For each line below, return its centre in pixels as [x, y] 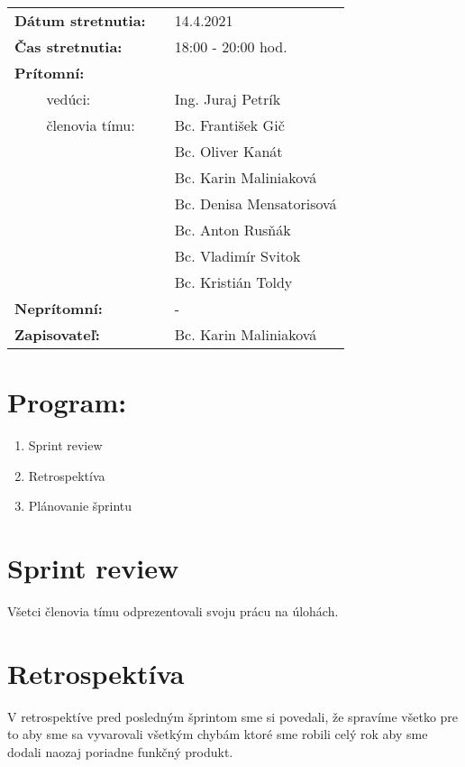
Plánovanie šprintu [80, 506]
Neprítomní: [59, 308]
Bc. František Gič [229, 125]
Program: [67, 402]
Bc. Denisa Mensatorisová [255, 203]
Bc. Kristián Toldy [233, 282]
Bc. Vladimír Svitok [237, 256]
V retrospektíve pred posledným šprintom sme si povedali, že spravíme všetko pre [233, 716]
